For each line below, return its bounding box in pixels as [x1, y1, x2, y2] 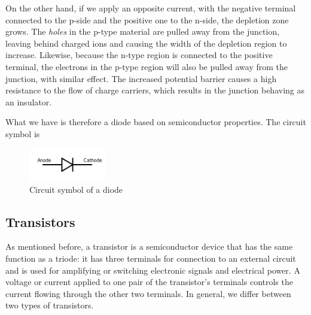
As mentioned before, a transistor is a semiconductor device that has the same [5, 240, 293, 253]
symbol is [5, 127, 40, 140]
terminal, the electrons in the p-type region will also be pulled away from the [5, 60, 288, 72]
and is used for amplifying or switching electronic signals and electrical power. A [5, 263, 300, 276]
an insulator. [5, 95, 52, 108]
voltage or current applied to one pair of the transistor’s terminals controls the [5, 275, 293, 288]
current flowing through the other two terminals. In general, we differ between [5, 287, 291, 299]
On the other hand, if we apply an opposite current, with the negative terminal [5, 2, 296, 14]
